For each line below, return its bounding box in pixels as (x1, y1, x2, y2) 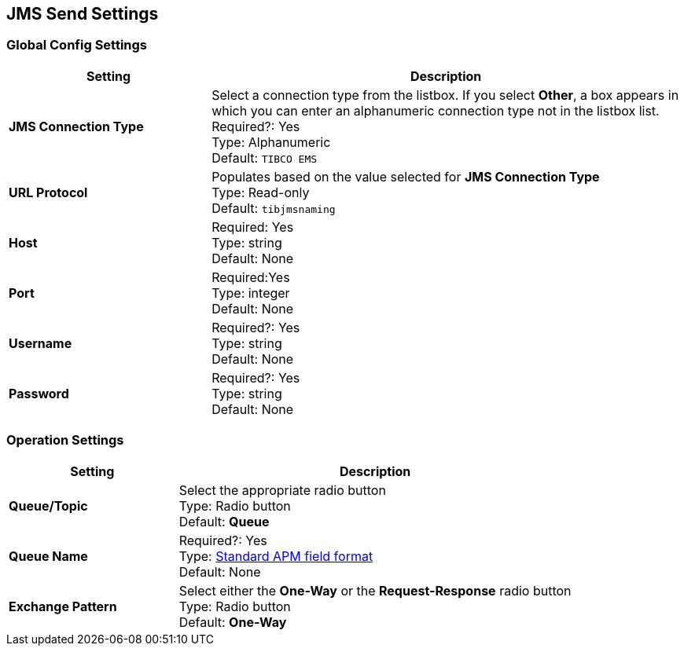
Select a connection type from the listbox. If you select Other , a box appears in (211, 86, 679, 103)
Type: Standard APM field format (178, 548, 373, 564)
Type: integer (211, 284, 290, 301)
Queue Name (9, 548, 88, 564)
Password (9, 385, 69, 401)
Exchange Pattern (9, 598, 117, 614)
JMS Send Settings (6, 4, 159, 24)
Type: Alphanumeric (211, 134, 331, 150)
